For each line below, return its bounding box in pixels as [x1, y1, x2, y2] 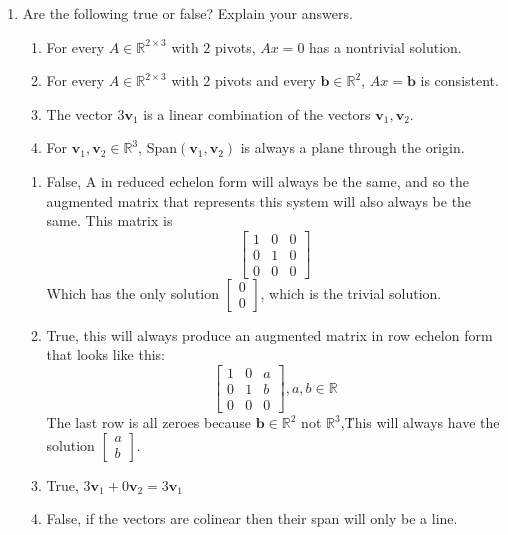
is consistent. [420, 70, 499, 91]
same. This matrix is [46, 210, 173, 231]
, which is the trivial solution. [260, 282, 442, 303]
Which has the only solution [46, 282, 220, 303]
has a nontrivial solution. [309, 36, 462, 57]
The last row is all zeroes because [46, 412, 252, 433]
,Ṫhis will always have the [340, 412, 500, 433]
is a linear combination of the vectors [143, 103, 371, 124]
